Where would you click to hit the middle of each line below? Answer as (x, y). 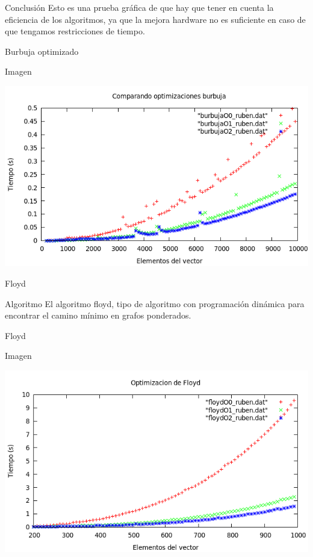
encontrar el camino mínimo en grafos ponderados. (98, 315)
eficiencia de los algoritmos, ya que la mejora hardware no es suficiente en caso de (155, 19)
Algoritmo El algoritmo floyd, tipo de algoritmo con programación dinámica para (155, 303)
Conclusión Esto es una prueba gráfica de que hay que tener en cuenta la (139, 7)
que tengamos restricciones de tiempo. (75, 31)
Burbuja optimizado (42, 51)
